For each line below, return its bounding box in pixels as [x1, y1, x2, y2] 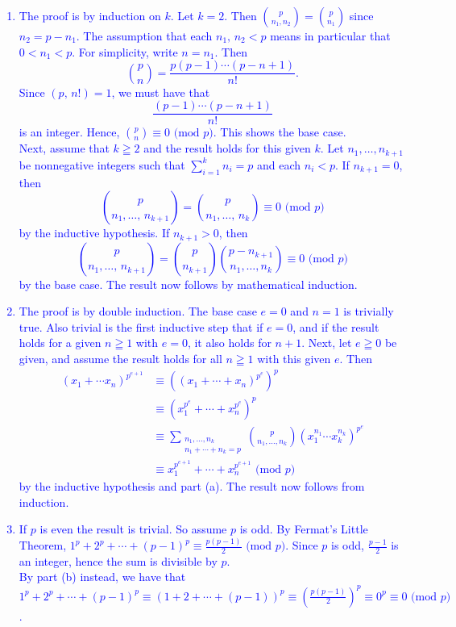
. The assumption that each [76, 27, 213, 44]
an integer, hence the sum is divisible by [19, 552, 218, 569]
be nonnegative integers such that [19, 156, 185, 173]
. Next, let [301, 334, 352, 351]
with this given [257, 349, 331, 366]
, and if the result [292, 318, 379, 335]
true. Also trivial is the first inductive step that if [19, 318, 263, 335]
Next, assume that [19, 140, 110, 157]
